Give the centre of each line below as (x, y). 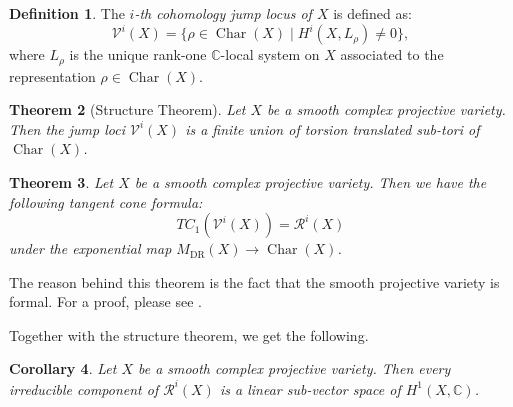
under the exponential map (90, 248)
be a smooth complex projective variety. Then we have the (310, 181)
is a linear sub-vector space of (310, 388)
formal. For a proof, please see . (105, 301)
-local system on (270, 54)
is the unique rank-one (138, 54)
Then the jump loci (67, 128)
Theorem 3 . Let (61, 181)
